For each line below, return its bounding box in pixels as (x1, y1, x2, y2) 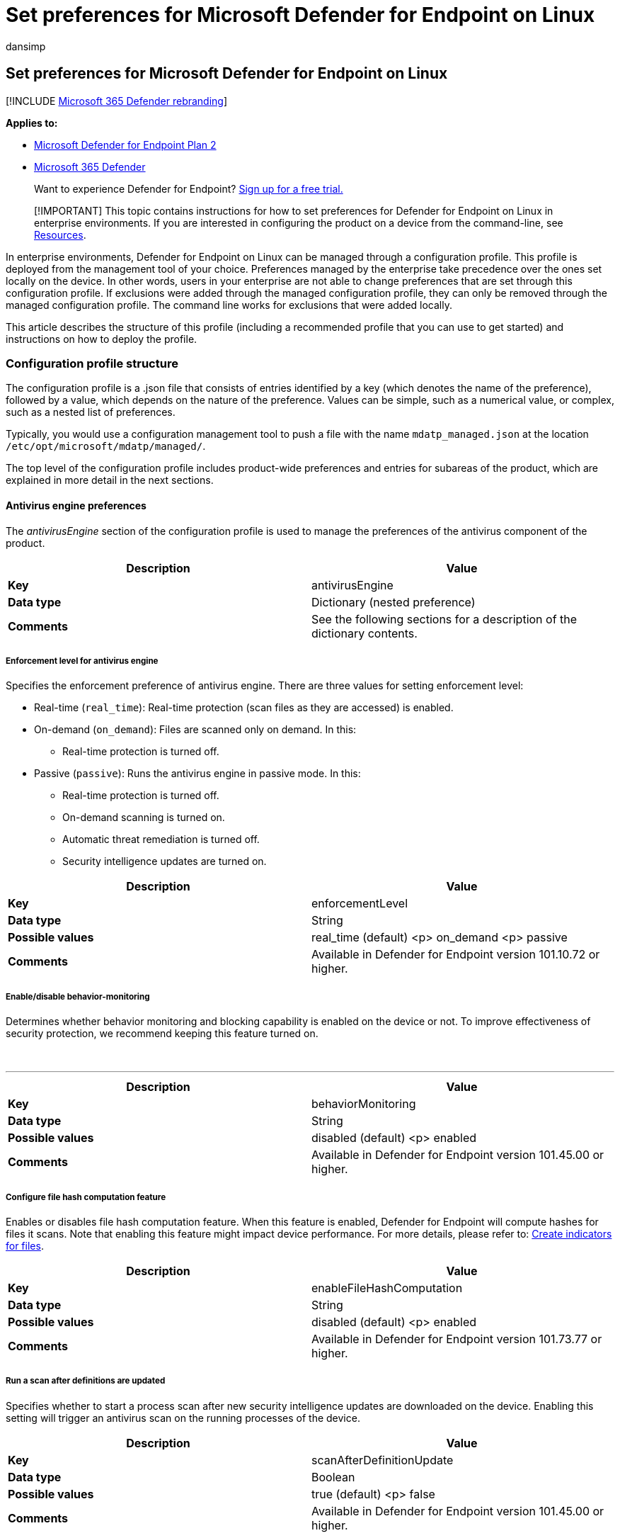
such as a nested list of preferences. (6, 406, 176, 419)
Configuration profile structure (6, 356, 178, 371)
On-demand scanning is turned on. (62, 811, 225, 824)
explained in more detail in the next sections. (6, 474, 214, 487)
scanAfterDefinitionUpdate (311, 1452, 454, 1467)
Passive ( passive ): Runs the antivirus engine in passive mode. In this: (34, 767, 361, 780)
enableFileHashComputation (311, 1280, 463, 1295)
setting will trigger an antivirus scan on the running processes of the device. (6, 1411, 360, 1424)
